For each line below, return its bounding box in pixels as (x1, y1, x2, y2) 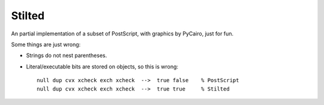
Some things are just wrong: (11, 41, 81, 48)
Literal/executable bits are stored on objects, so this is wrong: (26, 63, 179, 70)
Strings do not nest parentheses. (26, 52, 107, 59)
